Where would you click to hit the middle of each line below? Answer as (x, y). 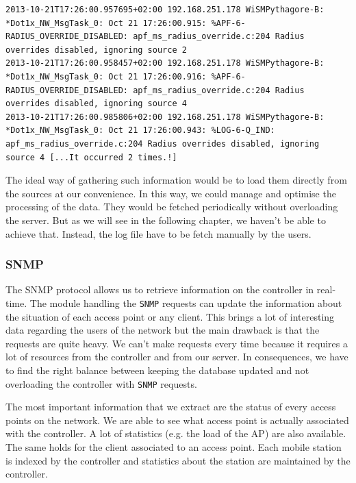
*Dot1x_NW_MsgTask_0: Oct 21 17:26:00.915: (106, 23)
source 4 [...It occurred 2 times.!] (91, 157)
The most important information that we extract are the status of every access (171, 407)
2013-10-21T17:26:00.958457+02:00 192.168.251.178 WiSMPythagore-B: (165, 63)
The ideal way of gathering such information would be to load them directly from (176, 180)
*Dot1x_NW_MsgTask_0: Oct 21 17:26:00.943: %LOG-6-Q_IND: (140, 131)
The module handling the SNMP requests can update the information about (186, 302)
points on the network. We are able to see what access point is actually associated (177, 420)
